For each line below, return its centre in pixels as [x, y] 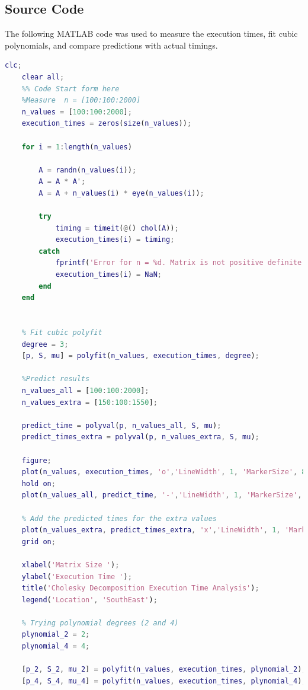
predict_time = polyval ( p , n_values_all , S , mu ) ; [121, 425]
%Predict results [56, 379]
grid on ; [38, 542]
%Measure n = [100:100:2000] [81, 100]
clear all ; [43, 77]
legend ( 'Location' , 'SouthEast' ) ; [89, 600]
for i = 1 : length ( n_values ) [77, 147]
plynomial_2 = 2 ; [56, 635]
